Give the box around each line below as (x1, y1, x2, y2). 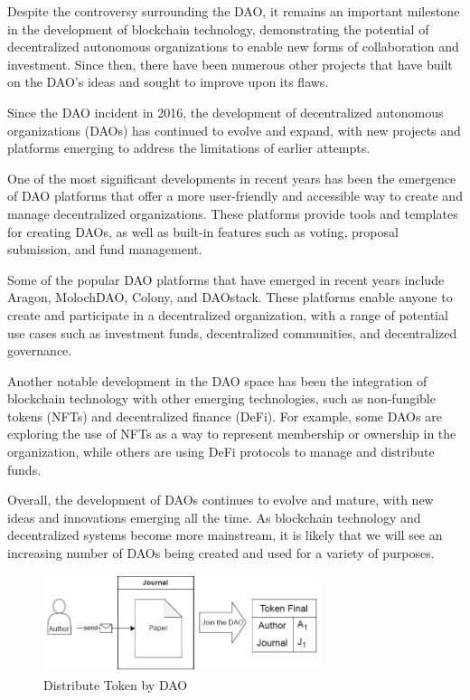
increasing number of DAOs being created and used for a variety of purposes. (7, 544, 435, 563)
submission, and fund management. (7, 240, 202, 259)
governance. (7, 341, 72, 360)
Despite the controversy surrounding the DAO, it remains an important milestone (7, 2, 460, 20)
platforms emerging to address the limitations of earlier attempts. (7, 138, 371, 157)
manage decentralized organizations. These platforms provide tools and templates (7, 203, 458, 222)
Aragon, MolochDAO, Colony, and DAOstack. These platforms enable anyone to (7, 288, 453, 307)
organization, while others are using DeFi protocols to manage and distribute (7, 442, 435, 461)
